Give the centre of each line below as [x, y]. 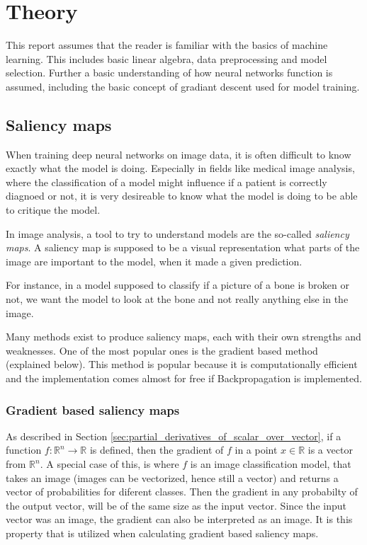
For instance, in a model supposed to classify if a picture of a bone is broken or [177, 285]
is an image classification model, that [271, 464]
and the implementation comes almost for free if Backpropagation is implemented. [184, 378]
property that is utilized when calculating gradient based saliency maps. [162, 533]
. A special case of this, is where [109, 464]
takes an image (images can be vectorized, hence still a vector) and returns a [172, 477]
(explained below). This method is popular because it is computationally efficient [182, 364]
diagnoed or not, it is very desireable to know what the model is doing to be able [182, 196]
